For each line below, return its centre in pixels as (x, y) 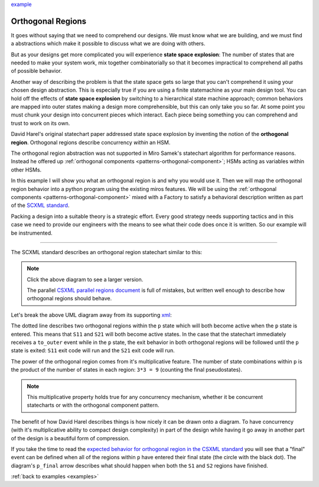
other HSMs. (26, 170)
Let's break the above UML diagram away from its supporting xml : (92, 315)
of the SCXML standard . (40, 205)
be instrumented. (32, 233)
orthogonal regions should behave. (69, 298)
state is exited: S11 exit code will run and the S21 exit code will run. (93, 350)
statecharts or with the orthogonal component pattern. (93, 405)
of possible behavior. (36, 71)
